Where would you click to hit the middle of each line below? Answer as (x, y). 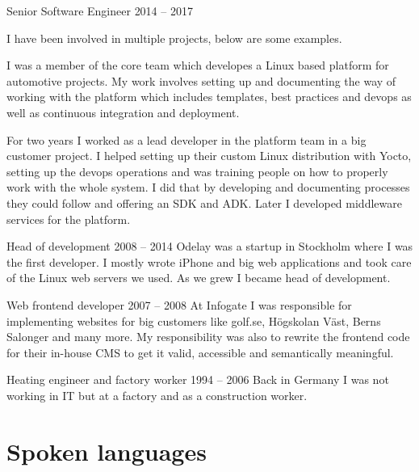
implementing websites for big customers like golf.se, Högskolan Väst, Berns (194, 320)
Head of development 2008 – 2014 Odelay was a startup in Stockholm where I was (210, 246)
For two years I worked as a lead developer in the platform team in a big (186, 139)
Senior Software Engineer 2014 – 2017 (100, 11)
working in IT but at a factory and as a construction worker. (157, 395)
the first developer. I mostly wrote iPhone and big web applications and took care (209, 261)
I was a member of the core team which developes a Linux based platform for (198, 65)
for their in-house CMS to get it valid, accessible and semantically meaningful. (200, 352)
